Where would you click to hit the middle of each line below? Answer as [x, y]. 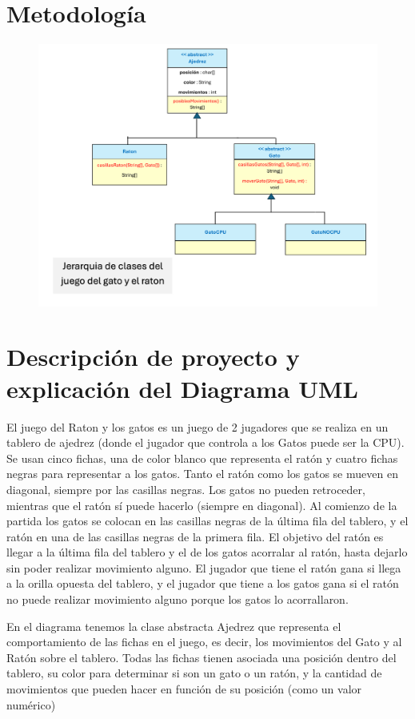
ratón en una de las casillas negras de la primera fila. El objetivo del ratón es [195, 536]
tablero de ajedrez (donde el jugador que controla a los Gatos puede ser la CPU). [206, 442]
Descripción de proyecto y [153, 357]
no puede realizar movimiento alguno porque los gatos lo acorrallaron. [178, 599]
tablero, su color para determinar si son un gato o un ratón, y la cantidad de [194, 673]
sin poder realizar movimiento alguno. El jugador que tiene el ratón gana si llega [204, 567]
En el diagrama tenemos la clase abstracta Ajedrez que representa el [174, 626]
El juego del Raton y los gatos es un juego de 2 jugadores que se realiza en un [198, 426]
